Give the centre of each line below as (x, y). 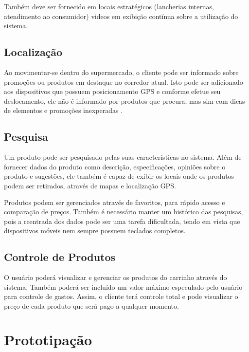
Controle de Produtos (60, 257)
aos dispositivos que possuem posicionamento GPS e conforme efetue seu (112, 91)
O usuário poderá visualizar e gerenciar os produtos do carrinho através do (116, 277)
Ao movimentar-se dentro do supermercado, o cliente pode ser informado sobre (121, 72)
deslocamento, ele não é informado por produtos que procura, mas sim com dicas (124, 101)
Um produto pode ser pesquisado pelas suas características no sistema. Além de (123, 157)
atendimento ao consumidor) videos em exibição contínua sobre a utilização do (121, 16)
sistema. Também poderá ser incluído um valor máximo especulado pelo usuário (123, 287)
